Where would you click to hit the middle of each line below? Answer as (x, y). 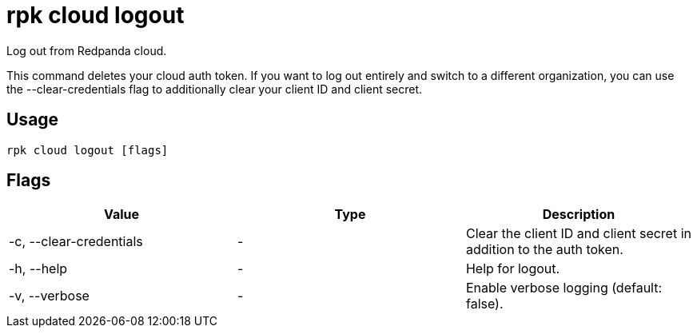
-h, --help (38, 269)
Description (579, 215)
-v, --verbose (49, 296)
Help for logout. (513, 269)
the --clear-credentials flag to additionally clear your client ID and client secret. (215, 89)
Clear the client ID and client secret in (578, 234)
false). (484, 304)
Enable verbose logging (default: (564, 288)
